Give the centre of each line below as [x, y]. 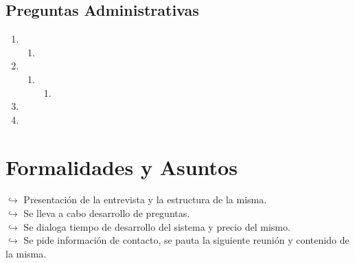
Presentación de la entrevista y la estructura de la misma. [145, 199]
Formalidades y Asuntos [122, 167]
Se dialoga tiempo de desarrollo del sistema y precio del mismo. [157, 226]
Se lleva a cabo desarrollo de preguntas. [107, 213]
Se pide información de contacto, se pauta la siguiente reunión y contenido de [186, 240]
